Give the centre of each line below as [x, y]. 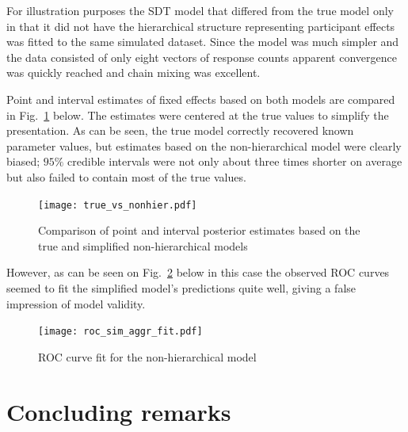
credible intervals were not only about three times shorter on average [235, 161]
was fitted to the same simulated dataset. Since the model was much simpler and [203, 42]
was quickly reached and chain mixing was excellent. [133, 73]
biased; [23, 161]
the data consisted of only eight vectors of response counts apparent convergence [202, 57]
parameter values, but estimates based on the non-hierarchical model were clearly [204, 145]
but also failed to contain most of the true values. [126, 176]
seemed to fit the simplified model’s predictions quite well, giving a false [181, 287]
